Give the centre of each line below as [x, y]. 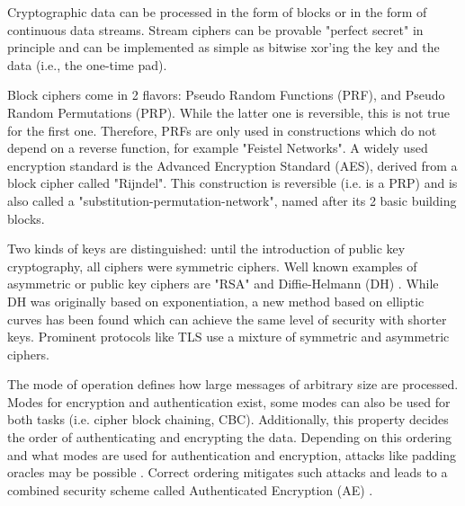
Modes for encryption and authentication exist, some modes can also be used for [229, 401]
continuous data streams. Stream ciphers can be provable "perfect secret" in [215, 29]
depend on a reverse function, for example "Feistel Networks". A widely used [218, 148]
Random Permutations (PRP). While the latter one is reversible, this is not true [228, 112]
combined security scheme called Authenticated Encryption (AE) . [190, 489]
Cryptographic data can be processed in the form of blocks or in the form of [217, 12]
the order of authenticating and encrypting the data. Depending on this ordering [230, 437]
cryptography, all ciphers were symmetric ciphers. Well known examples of [212, 266]
